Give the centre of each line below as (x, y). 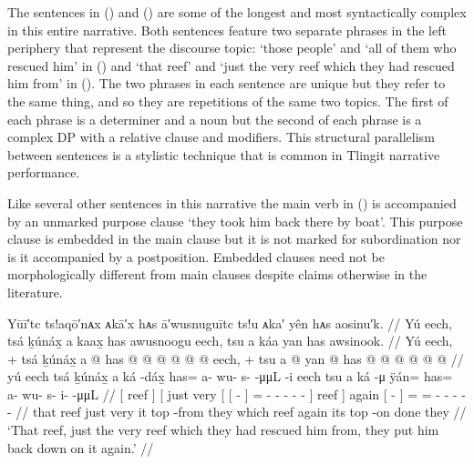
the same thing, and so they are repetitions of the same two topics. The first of (228, 101)
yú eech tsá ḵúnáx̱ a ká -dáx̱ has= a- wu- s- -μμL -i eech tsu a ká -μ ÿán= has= (230, 376)
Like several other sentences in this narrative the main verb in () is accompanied (232, 202)
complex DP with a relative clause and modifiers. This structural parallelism (221, 137)
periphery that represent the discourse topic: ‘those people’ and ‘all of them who (232, 48)
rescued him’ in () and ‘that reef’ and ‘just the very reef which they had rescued (231, 65)
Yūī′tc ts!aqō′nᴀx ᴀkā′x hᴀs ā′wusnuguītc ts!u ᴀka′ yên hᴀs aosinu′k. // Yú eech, (230, 323)
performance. (44, 172)
